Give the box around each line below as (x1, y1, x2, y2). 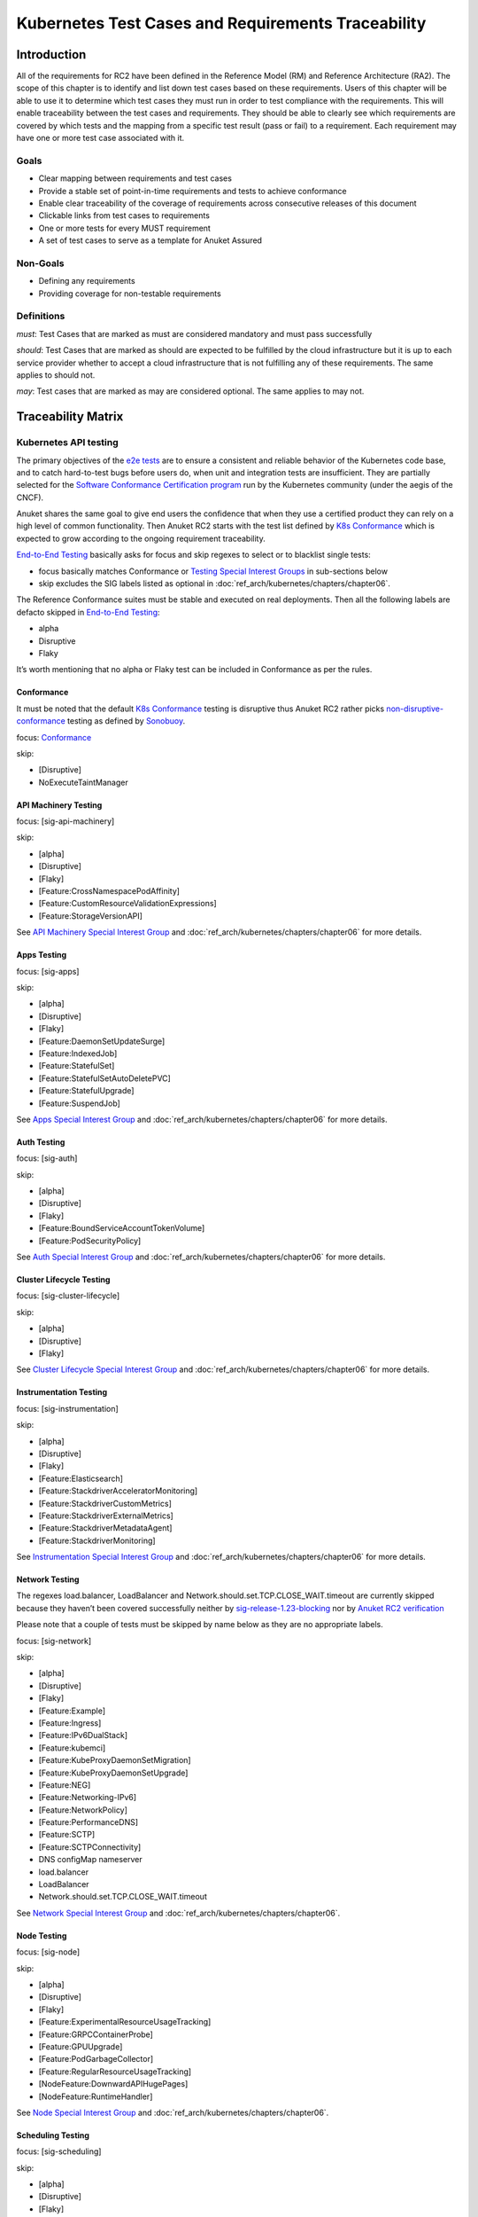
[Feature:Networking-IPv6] (38, 1792, 137, 1803)
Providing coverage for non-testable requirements (38, 288, 221, 299)
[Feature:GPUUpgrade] (38, 2041, 123, 2052)
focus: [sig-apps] (16, 966, 80, 976)
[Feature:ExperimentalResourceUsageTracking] (38, 2017, 212, 2027)
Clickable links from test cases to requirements (38, 210, 210, 221)
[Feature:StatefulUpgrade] (38, 1085, 135, 1096)
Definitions (16, 310, 66, 323)
